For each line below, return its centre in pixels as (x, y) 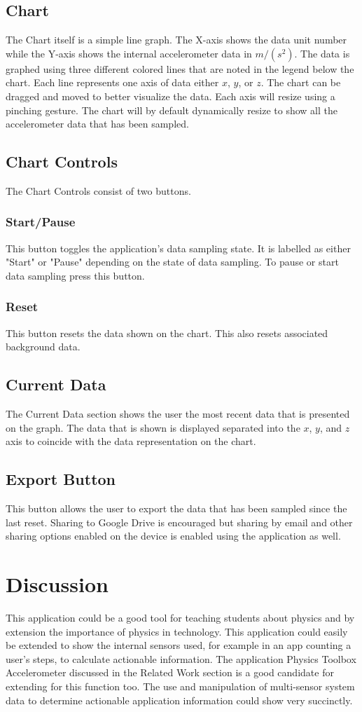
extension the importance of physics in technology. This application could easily (177, 631)
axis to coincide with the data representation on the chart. (131, 441)
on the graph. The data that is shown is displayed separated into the (153, 427)
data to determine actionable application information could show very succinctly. (179, 700)
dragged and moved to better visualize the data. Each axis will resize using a (170, 96)
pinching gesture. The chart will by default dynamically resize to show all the (172, 110)
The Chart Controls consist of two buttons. (98, 190)
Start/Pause (41, 222)
